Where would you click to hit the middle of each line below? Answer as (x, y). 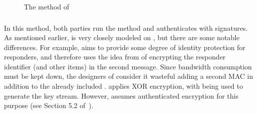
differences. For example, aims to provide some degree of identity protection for (125, 47)
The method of (46, 6)
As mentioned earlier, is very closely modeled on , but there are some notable (122, 37)
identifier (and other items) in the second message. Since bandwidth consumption (128, 66)
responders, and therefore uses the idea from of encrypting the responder (115, 57)
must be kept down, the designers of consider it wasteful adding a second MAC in (129, 76)
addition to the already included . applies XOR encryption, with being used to (124, 86)
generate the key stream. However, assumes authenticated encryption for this (121, 95)
